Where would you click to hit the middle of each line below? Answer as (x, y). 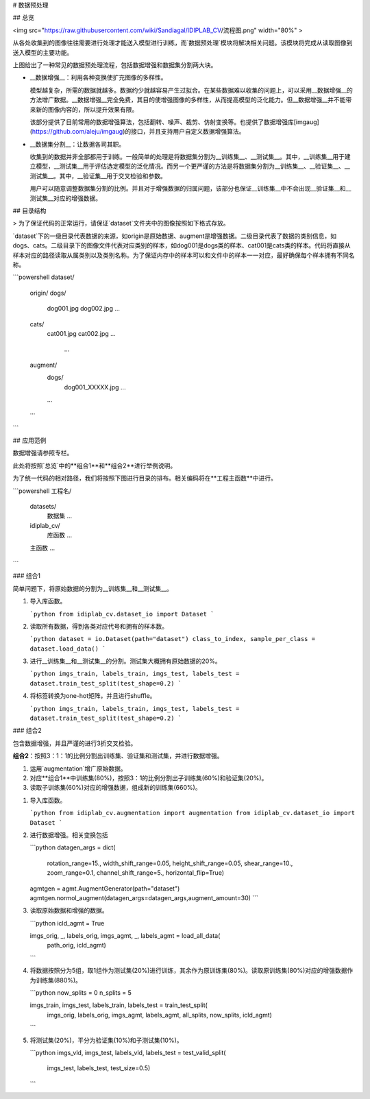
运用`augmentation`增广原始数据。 (78, 769)
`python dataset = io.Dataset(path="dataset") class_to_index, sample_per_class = (172, 639)
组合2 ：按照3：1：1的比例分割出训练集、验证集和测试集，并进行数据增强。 (118, 756)
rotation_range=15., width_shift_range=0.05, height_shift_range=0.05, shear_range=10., (170, 863)
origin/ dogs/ (48, 293)
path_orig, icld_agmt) (76, 945)
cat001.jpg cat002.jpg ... (81, 333)
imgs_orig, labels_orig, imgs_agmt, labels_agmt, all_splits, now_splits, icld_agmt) (159, 1015)
